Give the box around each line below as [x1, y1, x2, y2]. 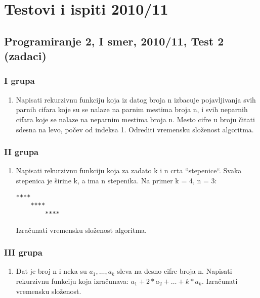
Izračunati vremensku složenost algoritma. [16, 224, 147, 235]
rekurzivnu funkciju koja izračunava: [16, 275, 129, 286]
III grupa [4, 246, 42, 259]
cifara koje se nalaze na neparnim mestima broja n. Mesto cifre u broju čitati [16, 114, 255, 124]
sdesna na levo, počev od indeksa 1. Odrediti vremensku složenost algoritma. [16, 124, 254, 134]
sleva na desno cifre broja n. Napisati [117, 266, 232, 276]
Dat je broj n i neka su [16, 266, 87, 276]
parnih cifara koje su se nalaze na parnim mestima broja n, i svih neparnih [16, 104, 248, 115]
